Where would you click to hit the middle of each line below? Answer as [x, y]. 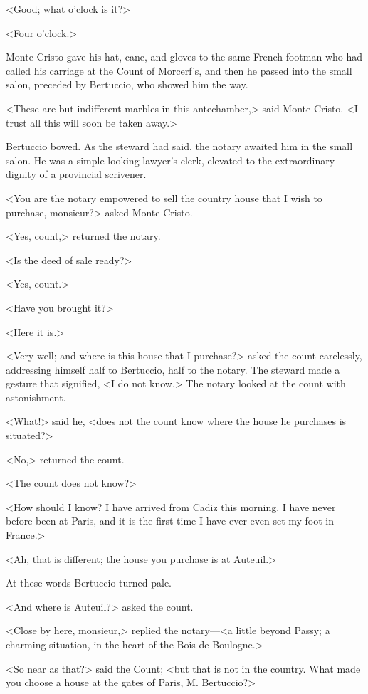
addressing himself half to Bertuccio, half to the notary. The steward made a [173, 369]
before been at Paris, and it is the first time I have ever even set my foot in [170, 521]
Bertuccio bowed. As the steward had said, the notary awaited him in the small [179, 146]
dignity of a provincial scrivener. [76, 174]
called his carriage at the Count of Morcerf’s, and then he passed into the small [179, 70]
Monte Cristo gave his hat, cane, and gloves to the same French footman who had [184, 57]
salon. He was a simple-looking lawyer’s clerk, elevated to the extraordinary [170, 160]
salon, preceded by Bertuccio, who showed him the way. [127, 84]
